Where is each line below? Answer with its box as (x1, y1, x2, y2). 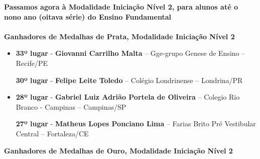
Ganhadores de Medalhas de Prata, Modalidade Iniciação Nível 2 (4, 31, 235, 41)
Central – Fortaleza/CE (16, 128, 89, 138)
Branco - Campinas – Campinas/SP (16, 101, 126, 112)
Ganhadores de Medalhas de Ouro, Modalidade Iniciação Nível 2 (4, 145, 233, 155)
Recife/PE (16, 57, 48, 68)
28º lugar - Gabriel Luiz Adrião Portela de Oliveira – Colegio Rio (16, 92, 240, 102)
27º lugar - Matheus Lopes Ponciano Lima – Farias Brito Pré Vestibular (16, 118, 256, 129)
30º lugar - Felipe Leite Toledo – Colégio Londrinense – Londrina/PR (16, 74, 243, 85)
